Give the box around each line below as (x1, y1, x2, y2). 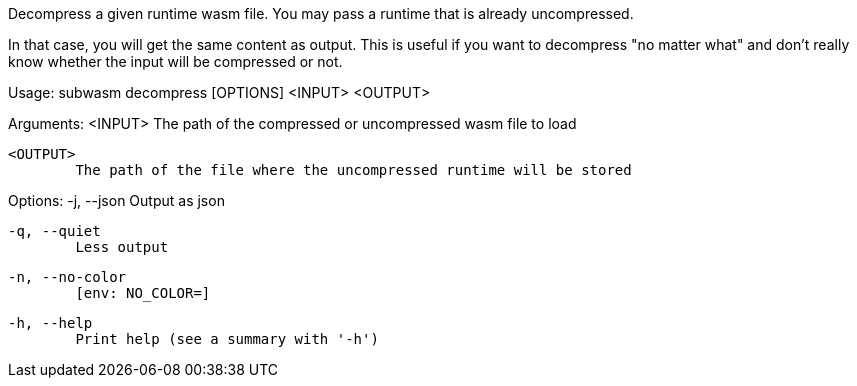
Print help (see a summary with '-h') (75, 331, 379, 347)
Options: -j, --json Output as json (8, 192, 225, 209)
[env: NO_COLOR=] (75, 285, 211, 301)
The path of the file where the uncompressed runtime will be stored (75, 162, 632, 178)
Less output (75, 239, 169, 255)
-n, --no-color (8, 269, 127, 285)
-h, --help (8, 315, 93, 331)
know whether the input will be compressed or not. (8, 53, 343, 70)
